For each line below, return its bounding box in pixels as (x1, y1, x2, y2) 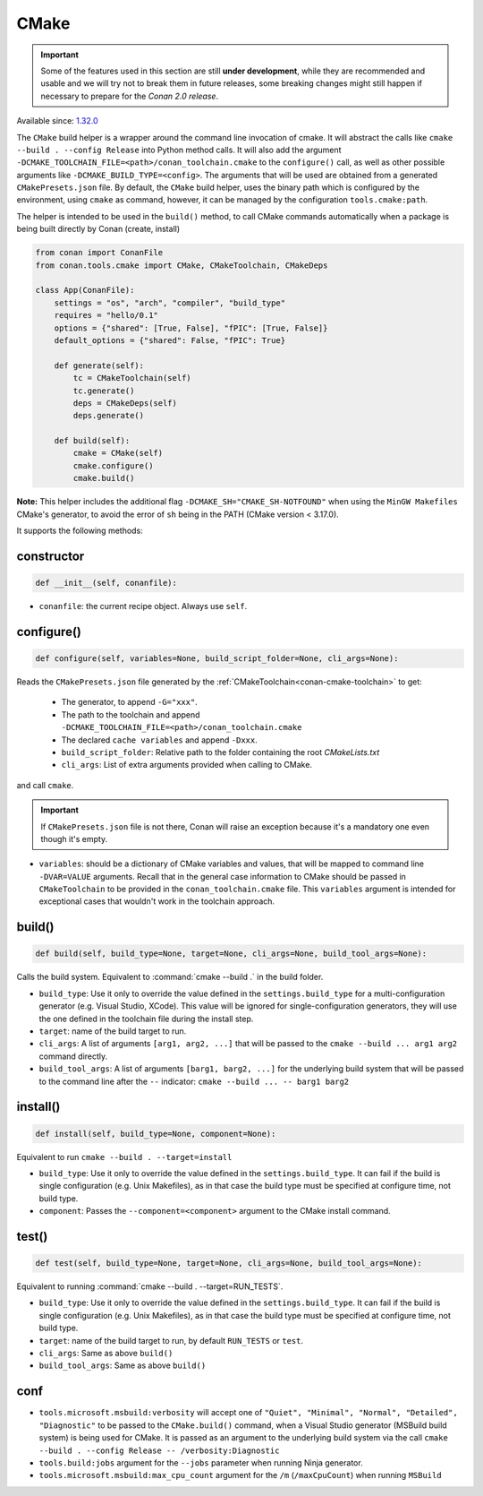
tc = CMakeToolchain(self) (72, 373, 191, 383)
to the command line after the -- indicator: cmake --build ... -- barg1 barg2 (38, 1076, 350, 1087)
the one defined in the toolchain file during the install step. (38, 1013, 254, 1024)
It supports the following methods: (16, 525, 143, 537)
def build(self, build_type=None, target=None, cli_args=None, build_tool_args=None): (35, 949, 428, 959)
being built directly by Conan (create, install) (16, 224, 181, 235)
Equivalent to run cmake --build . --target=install (16, 1151, 233, 1162)
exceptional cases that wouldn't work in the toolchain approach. (38, 896, 275, 907)
